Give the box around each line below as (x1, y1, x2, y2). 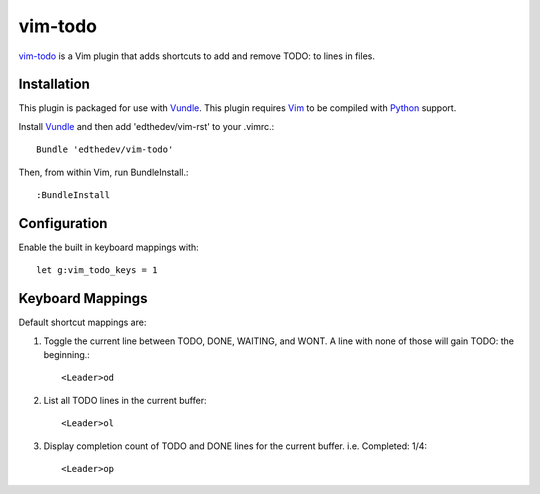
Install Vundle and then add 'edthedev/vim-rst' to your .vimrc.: (18, 120, 275, 132)
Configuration (18, 215, 108, 232)
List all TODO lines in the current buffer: (43, 394, 207, 406)
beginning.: (43, 349, 90, 360)
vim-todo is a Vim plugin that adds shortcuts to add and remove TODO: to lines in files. (18, 50, 375, 62)
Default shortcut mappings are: (18, 316, 147, 329)
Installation (18, 76, 90, 93)
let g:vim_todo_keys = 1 (36, 265, 158, 276)
